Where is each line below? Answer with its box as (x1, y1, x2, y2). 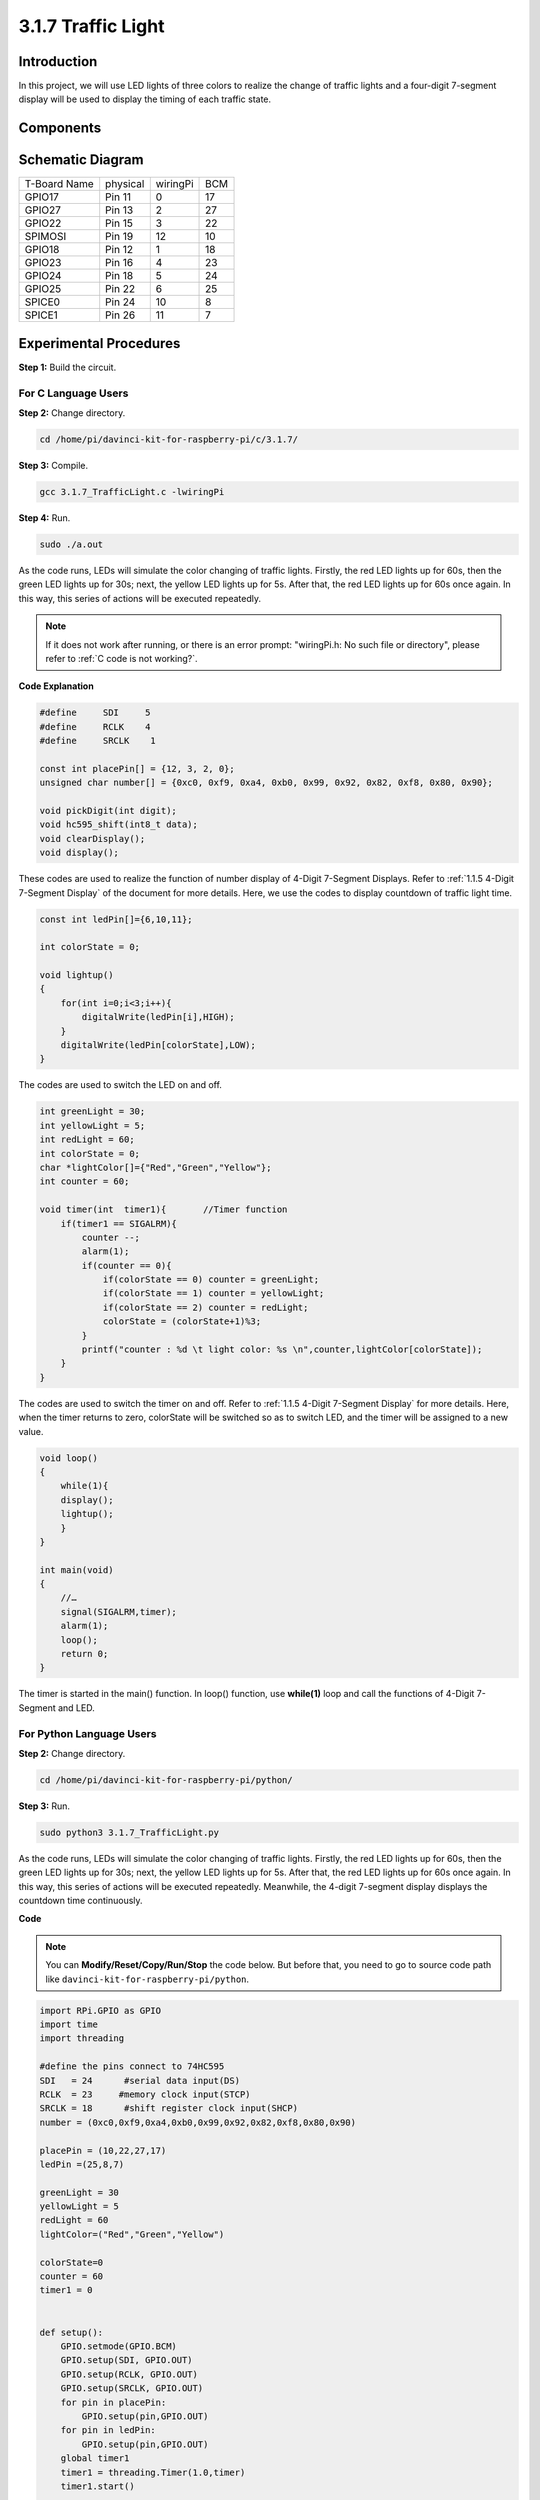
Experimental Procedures (18, 335, 181, 352)
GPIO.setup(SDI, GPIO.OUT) (60, 2355, 194, 2366)
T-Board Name (24, 177, 94, 191)
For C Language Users (18, 386, 129, 400)
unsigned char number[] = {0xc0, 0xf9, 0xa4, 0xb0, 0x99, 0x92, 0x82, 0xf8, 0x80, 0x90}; (39, 777, 494, 789)
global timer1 (60, 2453, 130, 2464)
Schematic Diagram (18, 151, 144, 169)
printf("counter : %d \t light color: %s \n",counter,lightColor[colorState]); (81, 1344, 483, 1355)
